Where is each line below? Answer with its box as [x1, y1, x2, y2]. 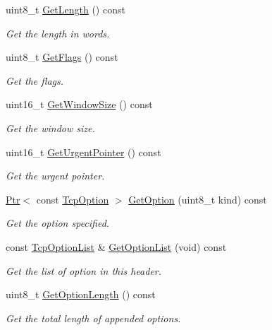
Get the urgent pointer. [6, 168, 105, 183]
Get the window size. [6, 120, 95, 135]
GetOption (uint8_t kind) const [128, 191, 267, 206]
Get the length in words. [6, 25, 110, 40]
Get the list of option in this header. [6, 263, 162, 278]
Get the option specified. [6, 216, 110, 230]
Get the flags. [6, 73, 64, 88]
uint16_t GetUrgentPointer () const [6, 144, 161, 159]
